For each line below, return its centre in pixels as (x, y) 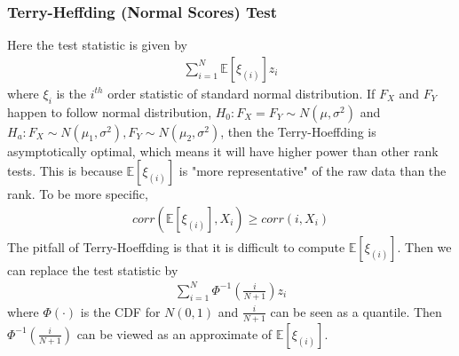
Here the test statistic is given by (97, 45)
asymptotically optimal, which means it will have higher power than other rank (223, 150)
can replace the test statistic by (93, 269)
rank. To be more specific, (78, 194)
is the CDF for (120, 311)
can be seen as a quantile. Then (356, 311)
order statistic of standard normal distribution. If (241, 93)
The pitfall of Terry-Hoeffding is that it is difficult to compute (176, 246)
